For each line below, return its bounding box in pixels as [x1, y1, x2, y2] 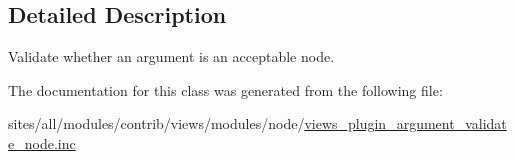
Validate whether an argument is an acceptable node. [8, 46, 335, 67]
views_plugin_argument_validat [304, 113, 507, 134]
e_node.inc [8, 132, 76, 153]
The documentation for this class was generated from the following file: [8, 79, 443, 100]
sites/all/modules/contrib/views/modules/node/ [8, 113, 305, 134]
